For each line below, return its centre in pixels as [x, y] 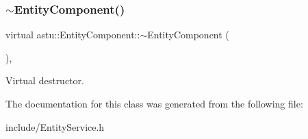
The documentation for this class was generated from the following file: [154, 103]
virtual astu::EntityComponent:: [73, 35]
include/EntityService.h [55, 126]
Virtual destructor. [45, 80]
